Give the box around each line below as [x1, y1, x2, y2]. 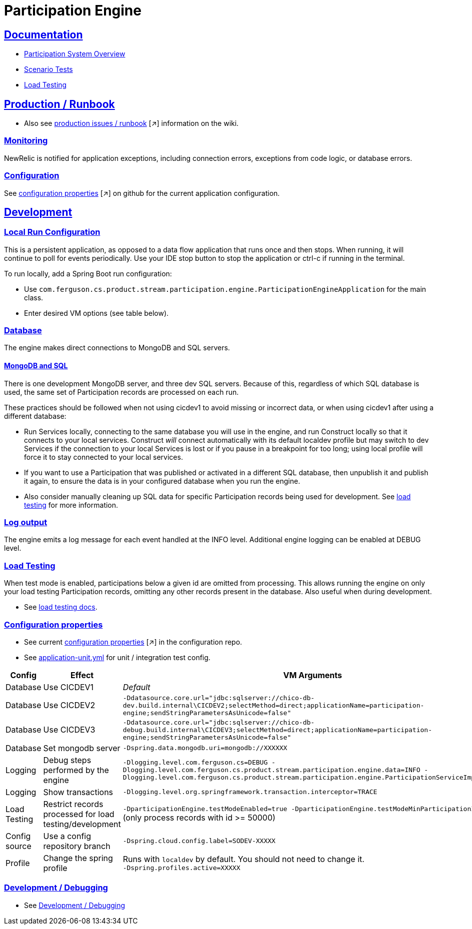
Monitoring [4, 135, 48, 146]
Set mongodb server [43, 743, 120, 753]
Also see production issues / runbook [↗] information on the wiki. [24, 119, 239, 128]
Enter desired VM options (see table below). [24, 308, 169, 317]
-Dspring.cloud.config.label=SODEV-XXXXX [122, 837, 275, 845]
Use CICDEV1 [43, 682, 94, 692]
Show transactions [43, 787, 113, 797]
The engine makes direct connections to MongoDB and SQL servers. [4, 343, 230, 352]
